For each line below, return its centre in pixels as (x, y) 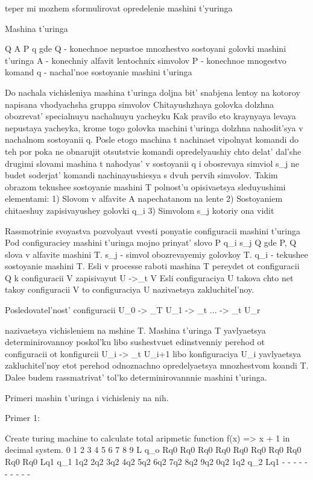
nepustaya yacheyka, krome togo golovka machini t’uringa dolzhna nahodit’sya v (154, 127)
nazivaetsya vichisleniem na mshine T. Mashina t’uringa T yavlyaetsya (135, 330)
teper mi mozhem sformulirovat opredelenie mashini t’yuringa (119, 8)
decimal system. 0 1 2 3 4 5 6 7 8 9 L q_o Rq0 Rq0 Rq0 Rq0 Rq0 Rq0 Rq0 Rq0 (153, 450)
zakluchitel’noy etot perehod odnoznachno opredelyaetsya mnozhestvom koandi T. (157, 365)
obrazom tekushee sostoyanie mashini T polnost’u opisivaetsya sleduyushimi (145, 186)
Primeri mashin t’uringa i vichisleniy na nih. (87, 397)
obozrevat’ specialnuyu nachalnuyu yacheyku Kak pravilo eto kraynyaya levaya (150, 116)
